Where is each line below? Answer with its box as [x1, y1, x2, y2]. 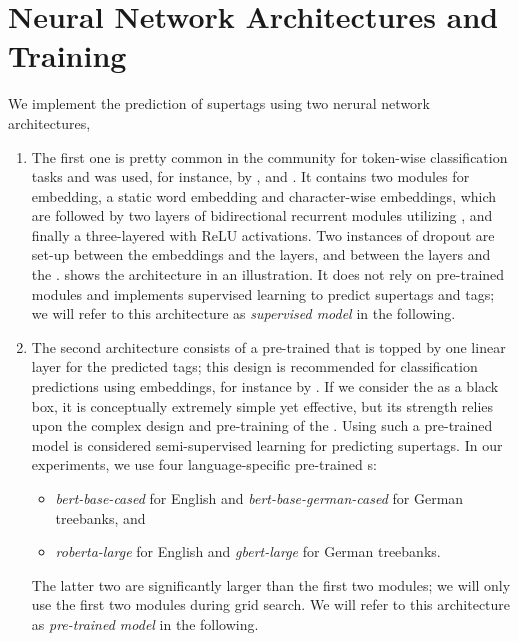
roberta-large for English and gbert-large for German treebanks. [55, 541, 441, 562]
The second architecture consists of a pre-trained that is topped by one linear [31, 336, 506, 357]
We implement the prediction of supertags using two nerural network [8, 93, 430, 114]
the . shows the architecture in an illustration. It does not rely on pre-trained [31, 264, 505, 285]
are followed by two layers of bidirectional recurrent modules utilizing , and [31, 205, 493, 226]
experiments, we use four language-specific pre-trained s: [31, 454, 377, 475]
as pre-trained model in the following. [31, 613, 259, 634]
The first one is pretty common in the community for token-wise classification [31, 146, 508, 167]
